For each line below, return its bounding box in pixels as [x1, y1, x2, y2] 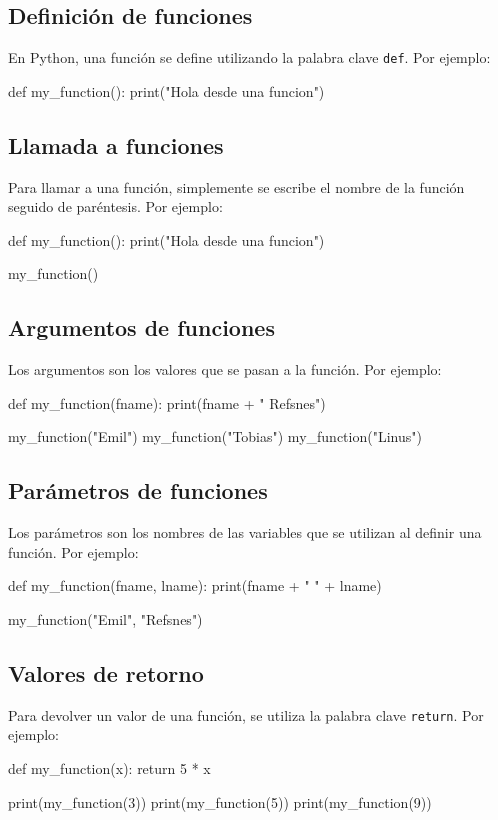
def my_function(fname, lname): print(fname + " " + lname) [8, 575, 382, 596]
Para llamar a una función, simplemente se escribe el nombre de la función [8, 176, 465, 197]
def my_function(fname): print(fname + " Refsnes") [8, 392, 326, 413]
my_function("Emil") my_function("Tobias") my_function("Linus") [8, 426, 422, 447]
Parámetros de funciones [8, 475, 268, 506]
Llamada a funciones [8, 129, 224, 160]
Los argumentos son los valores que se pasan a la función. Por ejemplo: [8, 359, 442, 380]
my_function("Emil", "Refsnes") [8, 609, 203, 629]
